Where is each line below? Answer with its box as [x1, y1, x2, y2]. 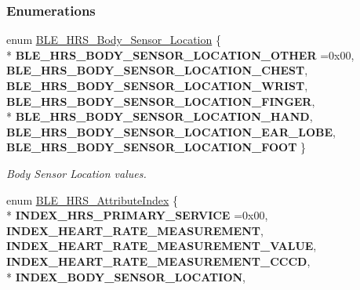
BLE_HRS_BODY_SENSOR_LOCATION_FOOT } [6, 139, 307, 155]
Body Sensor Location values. [6, 165, 147, 181]
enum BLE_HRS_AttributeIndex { [6, 191, 179, 208]
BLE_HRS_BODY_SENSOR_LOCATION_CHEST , [6, 62, 308, 78]
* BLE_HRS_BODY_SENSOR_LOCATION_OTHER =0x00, [6, 46, 355, 63]
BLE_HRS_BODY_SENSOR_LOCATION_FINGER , [6, 92, 315, 109]
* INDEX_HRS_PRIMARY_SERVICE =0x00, [6, 207, 268, 223]
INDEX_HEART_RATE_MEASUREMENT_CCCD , [6, 252, 311, 269]
